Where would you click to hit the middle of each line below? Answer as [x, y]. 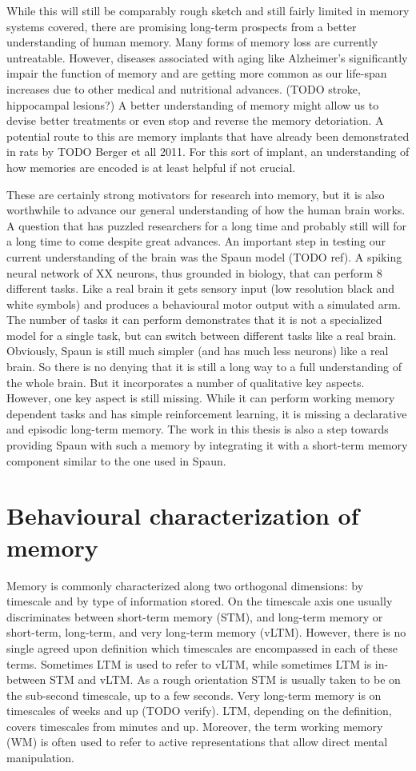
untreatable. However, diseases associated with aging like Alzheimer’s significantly [207, 57]
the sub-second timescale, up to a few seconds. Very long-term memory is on [194, 695]
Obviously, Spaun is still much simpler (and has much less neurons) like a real [198, 351]
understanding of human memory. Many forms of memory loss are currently [192, 42]
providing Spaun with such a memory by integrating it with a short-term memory [207, 445]
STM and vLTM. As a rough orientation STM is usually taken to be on [225, 679]
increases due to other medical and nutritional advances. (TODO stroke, [184, 88]
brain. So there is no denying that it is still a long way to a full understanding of [204, 367]
